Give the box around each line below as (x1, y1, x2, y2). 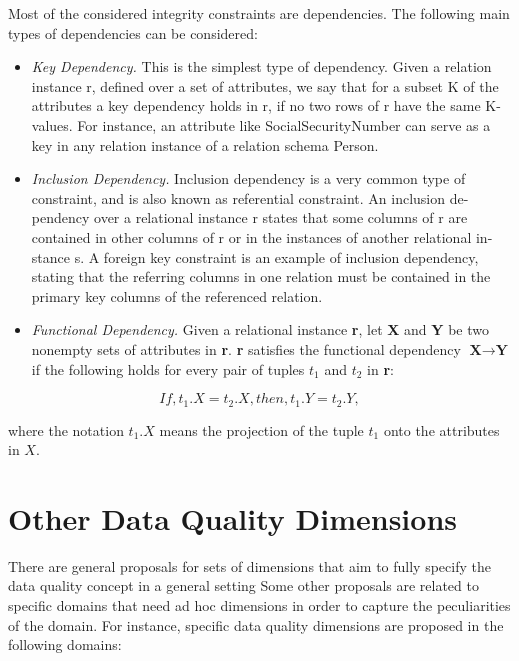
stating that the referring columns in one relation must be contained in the (31, 266, 491, 287)
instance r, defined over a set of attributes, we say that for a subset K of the (31, 75, 499, 96)
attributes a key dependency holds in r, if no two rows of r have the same (31, 95, 481, 116)
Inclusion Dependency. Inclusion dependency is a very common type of (31, 168, 466, 189)
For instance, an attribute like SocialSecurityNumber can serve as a (77, 114, 491, 135)
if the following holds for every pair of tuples (31, 358, 305, 379)
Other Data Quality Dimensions (8, 497, 457, 538)
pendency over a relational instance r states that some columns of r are (31, 207, 468, 228)
